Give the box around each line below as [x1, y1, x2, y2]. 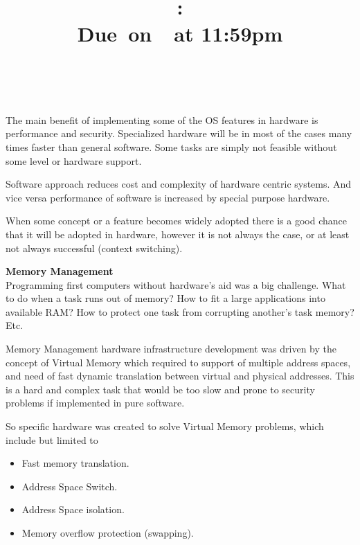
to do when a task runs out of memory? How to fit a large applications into [6, 291, 325, 305]
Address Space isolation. [21, 502, 125, 517]
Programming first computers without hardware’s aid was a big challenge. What [6, 277, 346, 292]
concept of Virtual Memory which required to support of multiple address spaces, [6, 355, 351, 369]
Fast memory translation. [21, 456, 129, 470]
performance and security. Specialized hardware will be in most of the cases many [6, 126, 352, 141]
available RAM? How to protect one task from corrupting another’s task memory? [6, 304, 354, 319]
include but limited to [6, 432, 98, 447]
